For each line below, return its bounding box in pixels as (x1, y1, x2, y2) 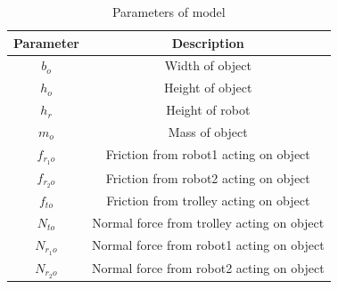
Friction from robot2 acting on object (105, 168, 310, 187)
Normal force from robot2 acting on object (91, 259, 325, 277)
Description (171, 33, 244, 52)
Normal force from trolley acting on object (92, 213, 325, 231)
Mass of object (168, 122, 248, 140)
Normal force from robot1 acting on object (91, 236, 325, 254)
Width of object (164, 56, 251, 75)
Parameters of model (111, 3, 226, 20)
